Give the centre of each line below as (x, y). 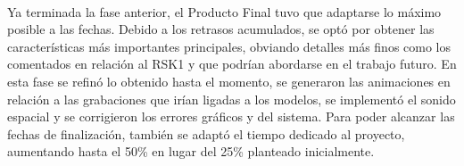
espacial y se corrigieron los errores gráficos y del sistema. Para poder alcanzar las (231, 116)
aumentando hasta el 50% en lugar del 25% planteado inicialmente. (191, 151)
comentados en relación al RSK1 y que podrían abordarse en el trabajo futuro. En (232, 64)
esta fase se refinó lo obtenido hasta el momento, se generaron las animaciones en (229, 81)
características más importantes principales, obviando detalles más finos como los (229, 46)
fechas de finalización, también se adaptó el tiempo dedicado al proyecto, (206, 133)
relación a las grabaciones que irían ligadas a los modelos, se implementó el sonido (232, 99)
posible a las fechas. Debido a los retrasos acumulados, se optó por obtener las (221, 29)
